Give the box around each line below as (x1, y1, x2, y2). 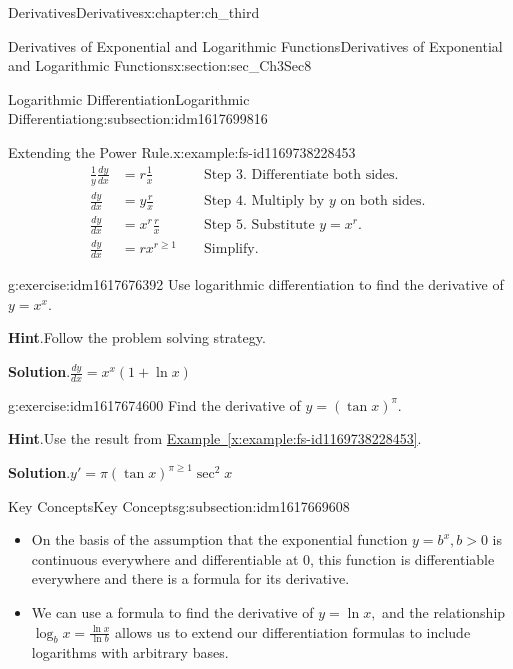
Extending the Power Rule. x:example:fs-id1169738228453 (8, 141, 356, 162)
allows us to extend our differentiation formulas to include (115, 621, 471, 642)
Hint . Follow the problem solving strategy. (8, 327, 266, 348)
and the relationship (382, 602, 506, 623)
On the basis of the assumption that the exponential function (31, 529, 408, 550)
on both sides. (340, 194, 426, 209)
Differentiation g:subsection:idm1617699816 (8, 108, 268, 129)
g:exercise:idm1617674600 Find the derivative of (8, 394, 301, 415)
